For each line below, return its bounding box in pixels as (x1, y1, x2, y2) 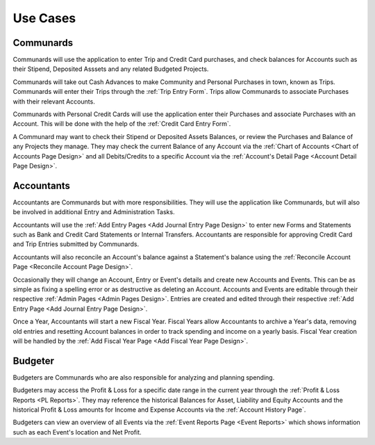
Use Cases (12, 10, 76, 26)
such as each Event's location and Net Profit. (12, 428, 142, 436)
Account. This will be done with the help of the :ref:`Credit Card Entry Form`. (12, 120, 231, 128)
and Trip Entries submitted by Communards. (12, 240, 140, 248)
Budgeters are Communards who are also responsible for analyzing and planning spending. (12, 373, 275, 382)
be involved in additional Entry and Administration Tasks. (12, 208, 175, 216)
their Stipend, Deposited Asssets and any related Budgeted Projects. (12, 65, 209, 73)
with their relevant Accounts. (12, 97, 95, 106)
